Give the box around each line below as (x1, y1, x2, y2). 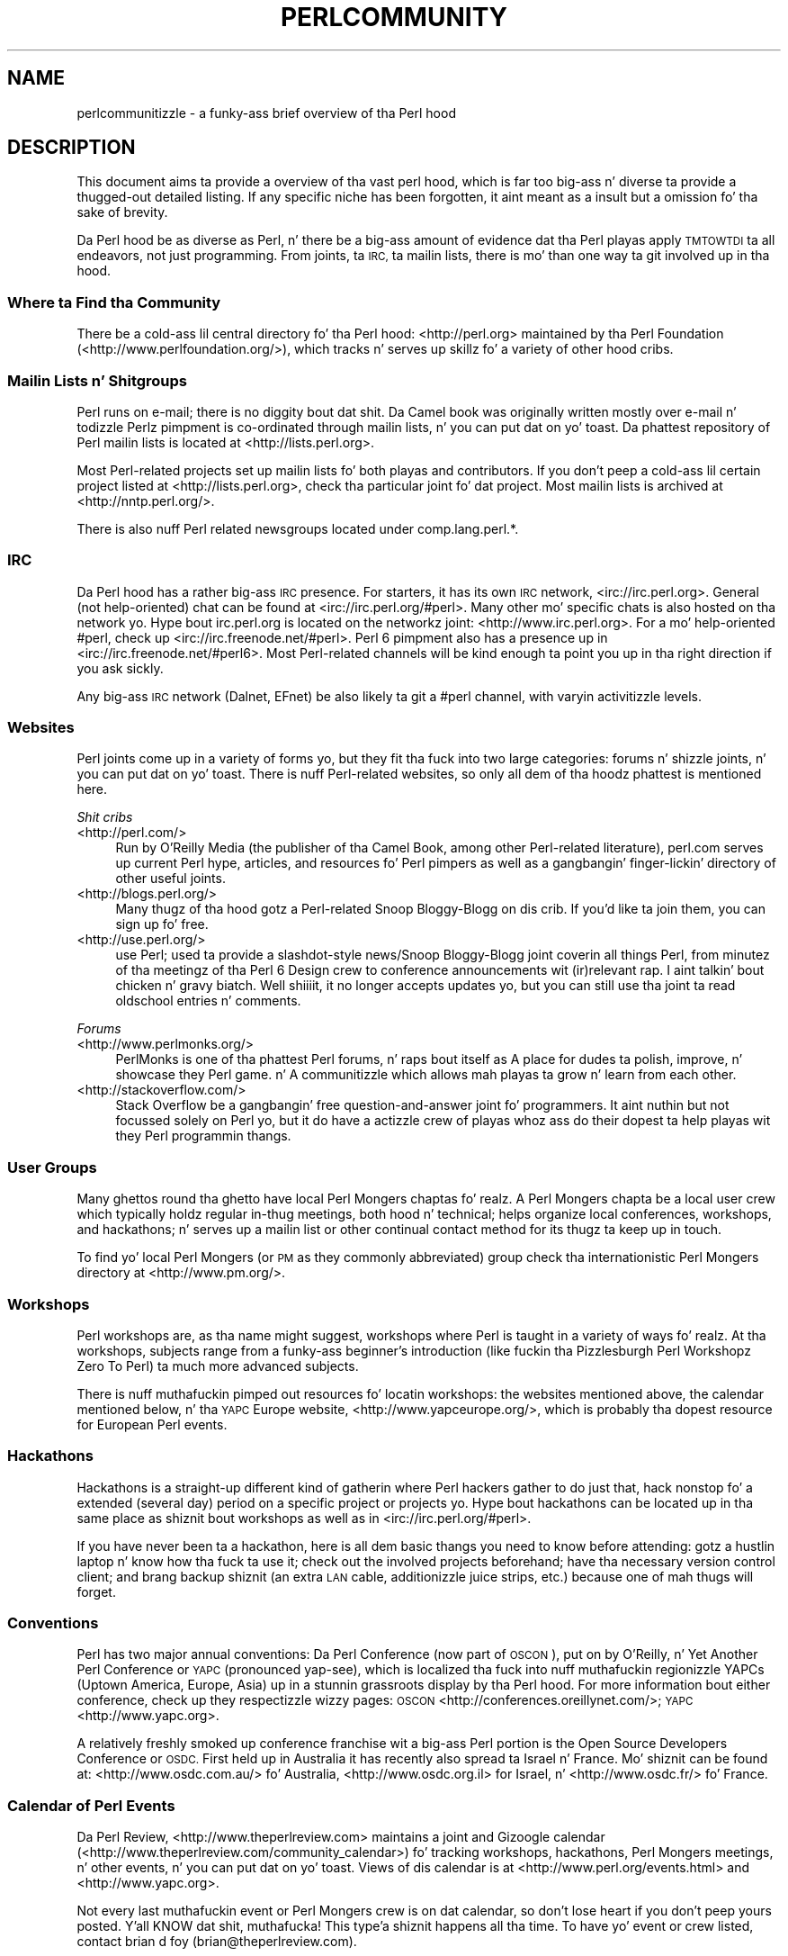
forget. (76, 1583, 116, 1600)
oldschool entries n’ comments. (115, 993, 301, 1009)
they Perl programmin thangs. (115, 1128, 291, 1144)
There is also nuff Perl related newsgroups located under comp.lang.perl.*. (76, 520, 519, 536)
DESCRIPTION (7, 136, 136, 159)
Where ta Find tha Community (7, 293, 221, 311)
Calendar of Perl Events (7, 1796, 175, 1815)
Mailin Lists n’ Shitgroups (7, 371, 188, 390)
